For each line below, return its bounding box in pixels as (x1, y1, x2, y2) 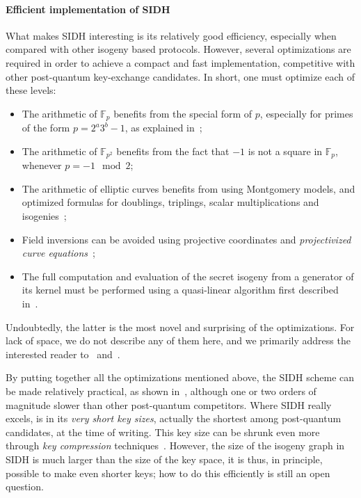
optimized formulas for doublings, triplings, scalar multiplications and (22, 195, 319, 209)
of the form (22, 120, 70, 135)
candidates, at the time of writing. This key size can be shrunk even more (6, 424, 320, 439)
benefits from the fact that (116, 143, 230, 158)
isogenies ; (22, 209, 67, 223)
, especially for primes (259, 106, 353, 120)
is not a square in (248, 143, 323, 158)
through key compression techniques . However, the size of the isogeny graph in (6, 438, 345, 453)
